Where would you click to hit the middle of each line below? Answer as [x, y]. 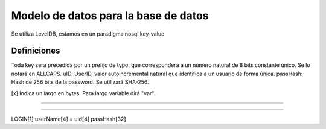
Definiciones [36, 51]
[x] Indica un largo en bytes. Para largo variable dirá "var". [83, 93]
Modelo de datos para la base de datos [110, 16]
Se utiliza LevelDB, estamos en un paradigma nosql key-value [88, 34]
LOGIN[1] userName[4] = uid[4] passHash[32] [69, 119]
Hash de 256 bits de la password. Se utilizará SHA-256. [80, 82]
